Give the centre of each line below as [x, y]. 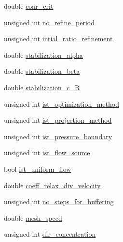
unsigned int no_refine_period [49, 22]
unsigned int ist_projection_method [58, 120]
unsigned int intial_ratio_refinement [58, 39]
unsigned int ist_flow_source [47, 153]
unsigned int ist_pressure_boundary [58, 136]
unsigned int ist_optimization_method [61, 104]
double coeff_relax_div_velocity [52, 185]
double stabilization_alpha [43, 55]
